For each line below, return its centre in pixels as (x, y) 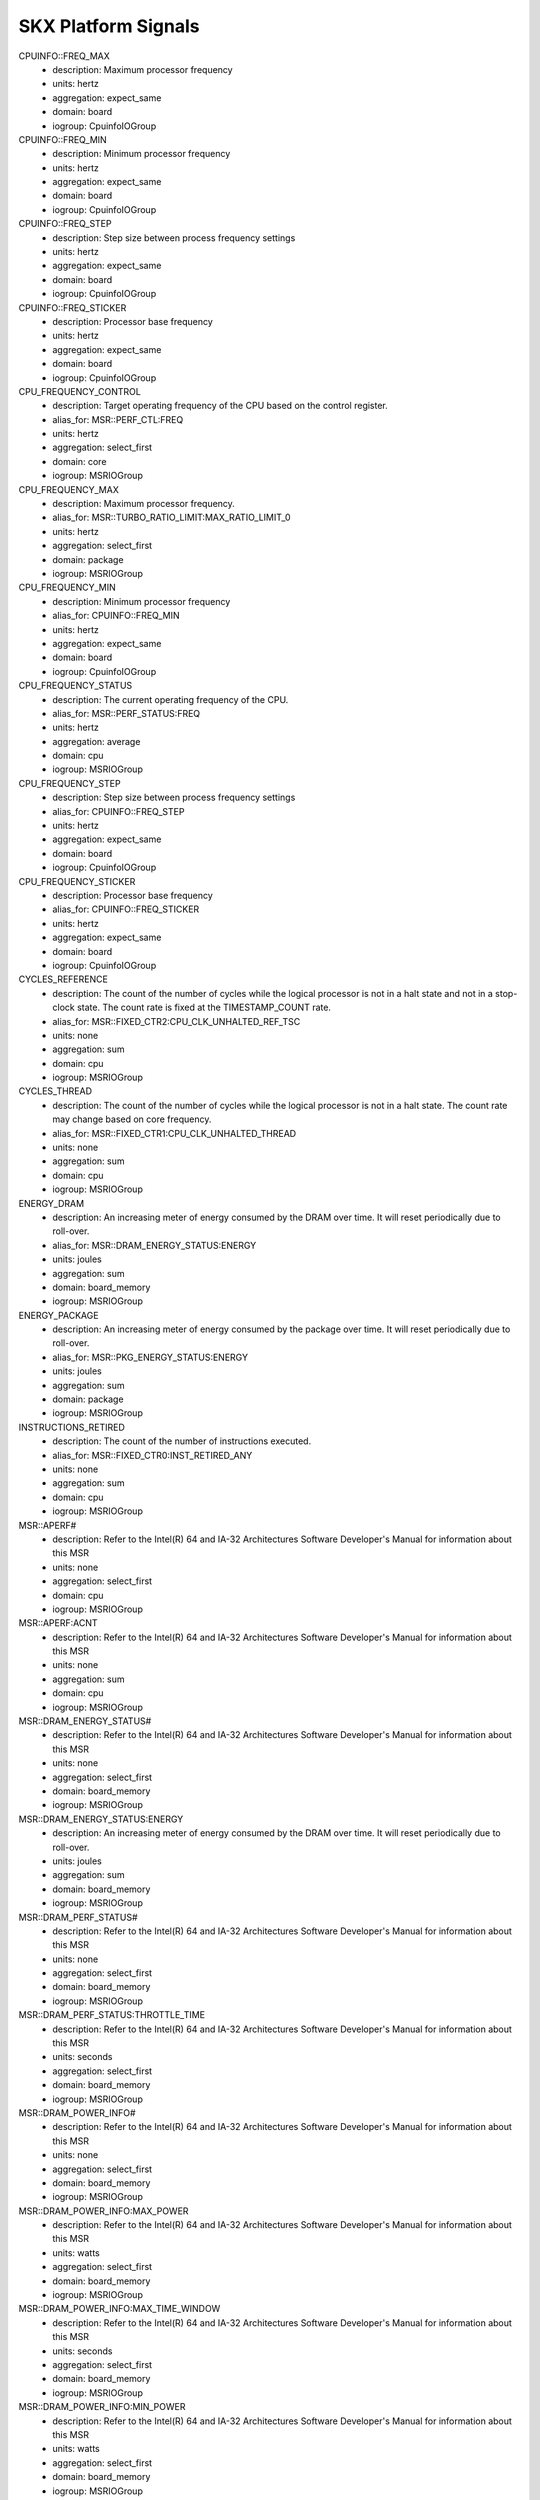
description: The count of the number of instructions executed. (182, 1441)
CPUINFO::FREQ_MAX (64, 56)
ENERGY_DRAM (51, 1203)
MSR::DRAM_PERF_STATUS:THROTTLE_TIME (111, 2015)
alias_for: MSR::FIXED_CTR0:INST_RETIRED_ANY (152, 1455)
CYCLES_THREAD (55, 1091)
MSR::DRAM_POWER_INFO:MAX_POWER (103, 2211)
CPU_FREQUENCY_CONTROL (80, 391)
